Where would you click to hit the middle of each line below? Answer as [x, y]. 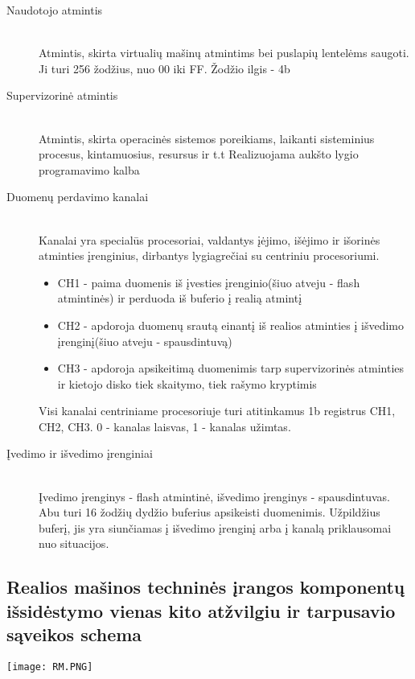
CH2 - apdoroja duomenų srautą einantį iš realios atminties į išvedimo [231, 325]
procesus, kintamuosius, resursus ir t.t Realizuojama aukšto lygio [199, 154]
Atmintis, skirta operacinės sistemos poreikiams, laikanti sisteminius [207, 138]
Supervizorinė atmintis [62, 95]
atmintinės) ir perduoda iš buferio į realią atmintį [180, 298]
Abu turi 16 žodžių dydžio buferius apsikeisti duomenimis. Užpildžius [210, 512]
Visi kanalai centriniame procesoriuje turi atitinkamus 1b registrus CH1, [217, 411]
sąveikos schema [74, 634]
